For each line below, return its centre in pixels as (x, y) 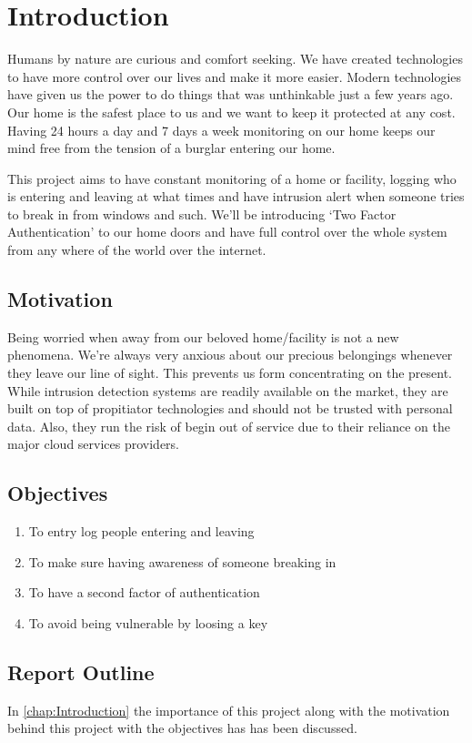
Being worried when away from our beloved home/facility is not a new (203, 336)
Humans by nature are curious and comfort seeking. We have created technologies (235, 59)
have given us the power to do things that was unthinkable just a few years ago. (231, 94)
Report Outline (81, 672)
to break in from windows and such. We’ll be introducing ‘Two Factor (202, 214)
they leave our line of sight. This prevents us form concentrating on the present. (230, 373)
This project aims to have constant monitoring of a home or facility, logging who (232, 178)
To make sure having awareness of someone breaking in (182, 561)
